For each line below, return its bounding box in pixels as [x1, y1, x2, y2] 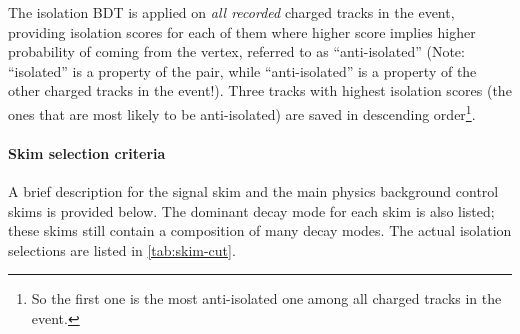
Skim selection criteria [8, 142, 166, 163]
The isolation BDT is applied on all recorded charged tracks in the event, [8, 2, 455, 22]
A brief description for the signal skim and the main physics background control [8, 181, 499, 202]
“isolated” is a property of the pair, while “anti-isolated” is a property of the [8, 60, 477, 81]
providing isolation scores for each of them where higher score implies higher [8, 21, 476, 42]
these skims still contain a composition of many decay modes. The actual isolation [8, 220, 512, 241]
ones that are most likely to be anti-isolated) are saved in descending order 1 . [8, 100, 476, 124]
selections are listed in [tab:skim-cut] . [8, 239, 236, 260]
